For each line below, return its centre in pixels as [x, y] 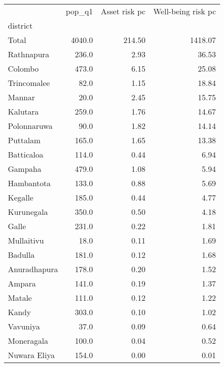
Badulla [21, 255]
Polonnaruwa [30, 126]
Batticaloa [26, 154]
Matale [20, 298]
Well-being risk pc [185, 11]
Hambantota [29, 183]
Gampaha [25, 169]
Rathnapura [29, 54]
